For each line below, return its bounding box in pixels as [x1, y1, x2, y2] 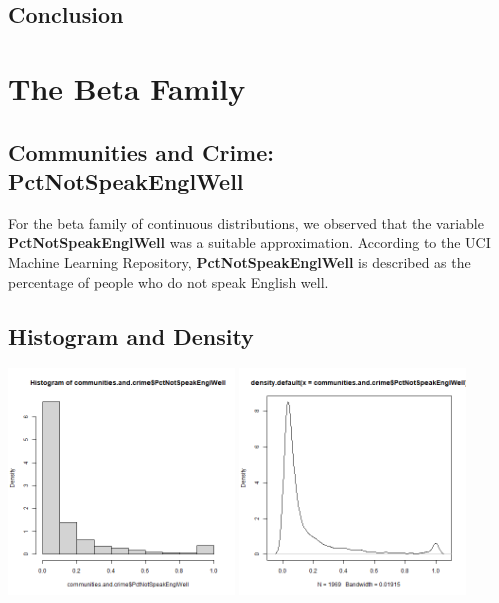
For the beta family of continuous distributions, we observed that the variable [8, 212, 484, 233]
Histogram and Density [8, 320, 254, 351]
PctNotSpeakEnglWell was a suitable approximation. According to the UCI [8, 232, 491, 253]
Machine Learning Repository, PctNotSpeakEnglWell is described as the [8, 251, 471, 272]
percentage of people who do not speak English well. [8, 271, 329, 292]
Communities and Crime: [8, 136, 274, 167]
